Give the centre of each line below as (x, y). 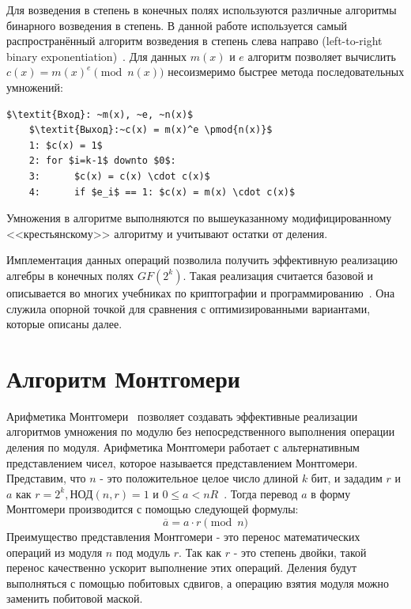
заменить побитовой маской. (75, 598)
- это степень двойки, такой (300, 552)
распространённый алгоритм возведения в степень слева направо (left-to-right (194, 41)
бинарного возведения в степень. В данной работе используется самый (177, 25)
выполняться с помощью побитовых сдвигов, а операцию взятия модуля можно (198, 583)
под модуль (143, 552)
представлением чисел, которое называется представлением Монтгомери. (182, 462)
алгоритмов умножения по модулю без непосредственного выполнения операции (201, 431)
